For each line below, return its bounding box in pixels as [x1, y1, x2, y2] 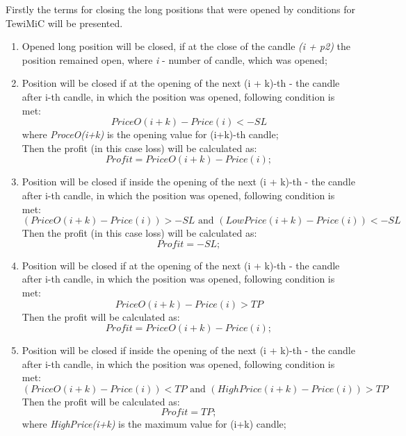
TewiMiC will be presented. [6, 15, 123, 30]
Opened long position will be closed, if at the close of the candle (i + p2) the [22, 39, 351, 53]
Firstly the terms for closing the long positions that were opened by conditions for [6, 2, 355, 16]
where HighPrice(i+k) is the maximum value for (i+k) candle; [22, 417, 286, 431]
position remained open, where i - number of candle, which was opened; [22, 52, 327, 67]
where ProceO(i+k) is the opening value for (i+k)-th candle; [22, 127, 279, 142]
